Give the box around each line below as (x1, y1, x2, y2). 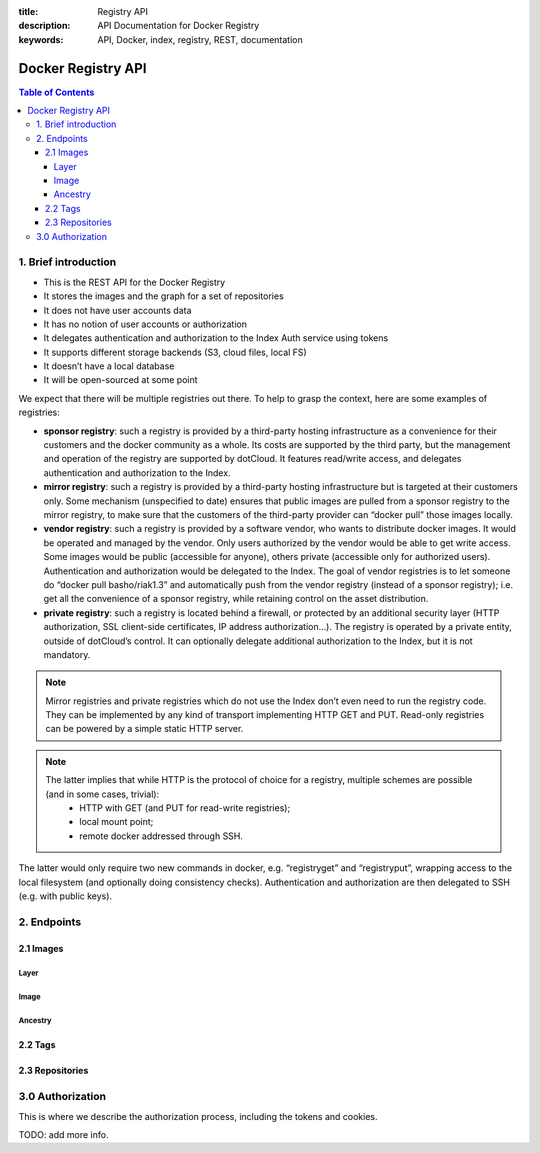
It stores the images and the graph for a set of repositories (43, 290, 284, 302)
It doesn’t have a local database (43, 360, 175, 372)
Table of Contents (18, 86, 95, 98)
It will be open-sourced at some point (43, 374, 199, 386)
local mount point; (79, 816, 154, 828)
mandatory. (43, 648, 91, 660)
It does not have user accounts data (43, 304, 192, 316)
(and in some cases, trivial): (45, 788, 160, 800)
